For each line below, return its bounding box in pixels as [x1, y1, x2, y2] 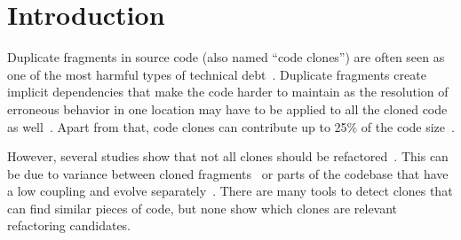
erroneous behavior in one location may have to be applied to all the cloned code [7, 99, 448, 118]
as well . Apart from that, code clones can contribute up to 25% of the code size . [7, 117, 455, 135]
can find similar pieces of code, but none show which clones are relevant [7, 198, 398, 217]
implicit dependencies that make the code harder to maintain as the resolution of [7, 82, 449, 101]
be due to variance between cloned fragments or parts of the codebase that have [7, 164, 449, 182]
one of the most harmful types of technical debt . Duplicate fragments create [7, 65, 426, 83]
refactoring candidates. [7, 216, 131, 235]
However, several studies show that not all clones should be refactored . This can [7, 147, 449, 166]
